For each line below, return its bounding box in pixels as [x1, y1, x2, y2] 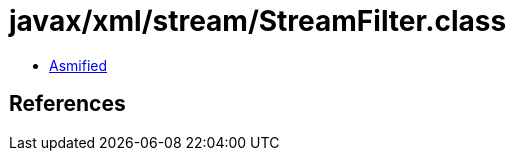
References [9, 91, 126, 117]
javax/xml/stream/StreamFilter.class [9, 4, 507, 38]
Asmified [49, 56, 108, 74]
